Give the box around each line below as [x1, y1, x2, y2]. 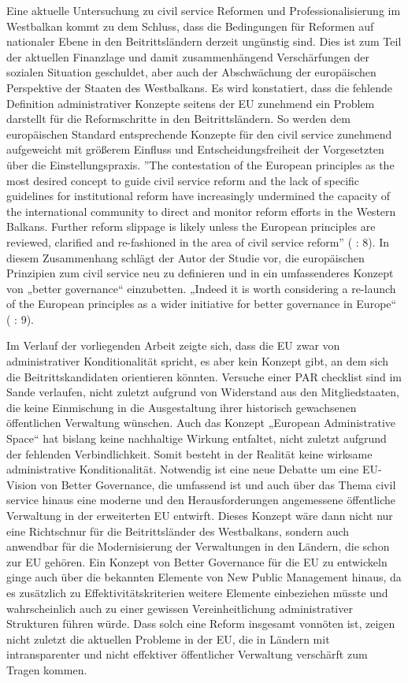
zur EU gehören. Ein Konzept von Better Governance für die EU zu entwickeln [6, 553, 388, 570]
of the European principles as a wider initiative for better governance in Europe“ [6, 295, 397, 312]
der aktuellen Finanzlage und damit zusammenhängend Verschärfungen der [6, 48, 369, 65]
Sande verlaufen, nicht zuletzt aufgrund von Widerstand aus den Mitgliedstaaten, [6, 384, 399, 400]
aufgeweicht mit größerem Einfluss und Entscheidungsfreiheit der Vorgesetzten [6, 141, 384, 158]
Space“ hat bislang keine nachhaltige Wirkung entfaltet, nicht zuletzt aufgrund [6, 430, 387, 447]
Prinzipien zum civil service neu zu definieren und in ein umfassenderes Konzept [6, 265, 394, 281]
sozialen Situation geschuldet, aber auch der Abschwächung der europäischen [6, 64, 376, 80]
